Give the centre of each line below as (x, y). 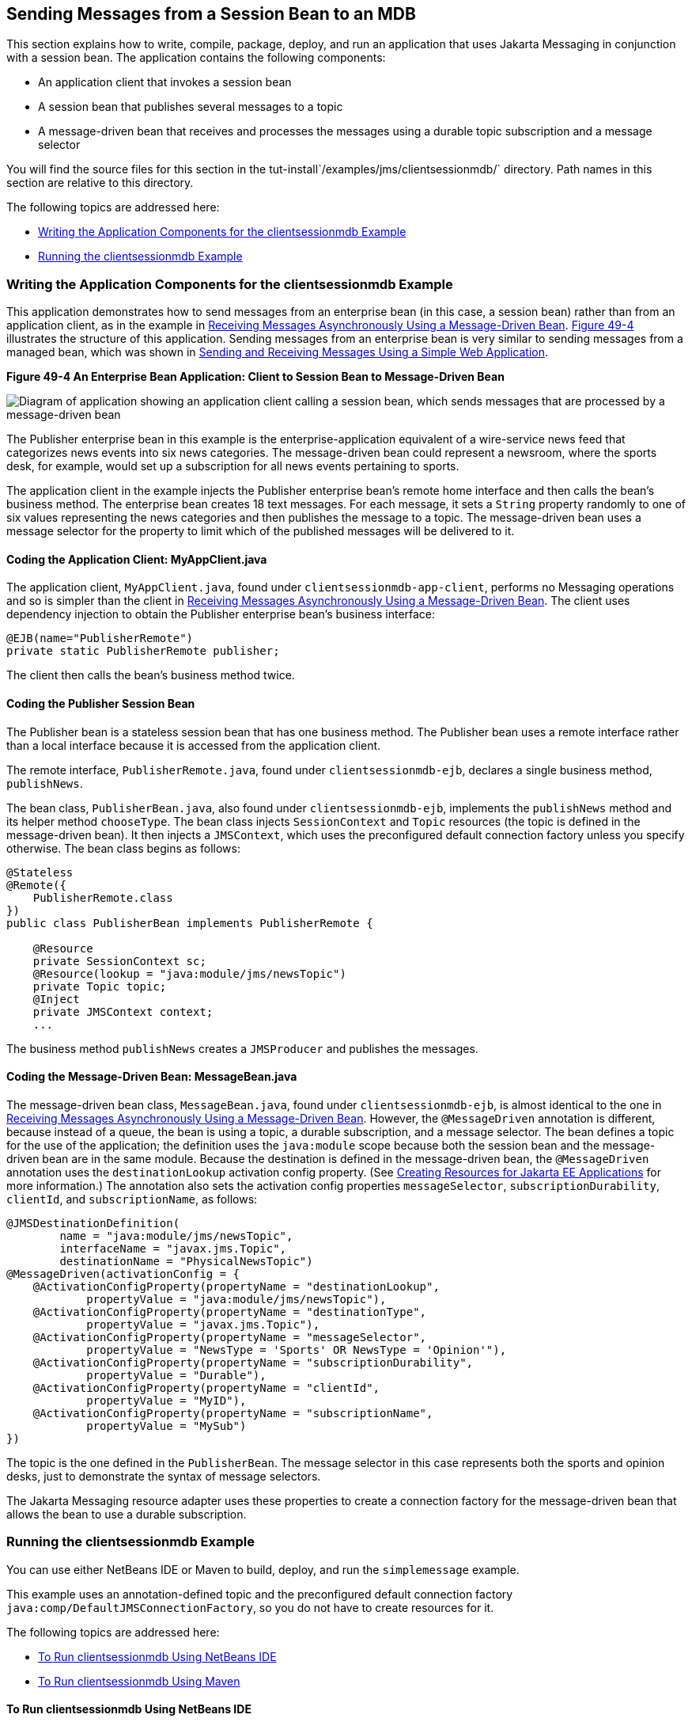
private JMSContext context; (123, 1011)
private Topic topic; (100, 986)
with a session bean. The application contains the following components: (196, 58)
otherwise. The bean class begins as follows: (123, 848)
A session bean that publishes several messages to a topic (191, 107)
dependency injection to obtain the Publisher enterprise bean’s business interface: (221, 614)
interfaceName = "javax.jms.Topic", (173, 1248)
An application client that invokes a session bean (165, 82)
